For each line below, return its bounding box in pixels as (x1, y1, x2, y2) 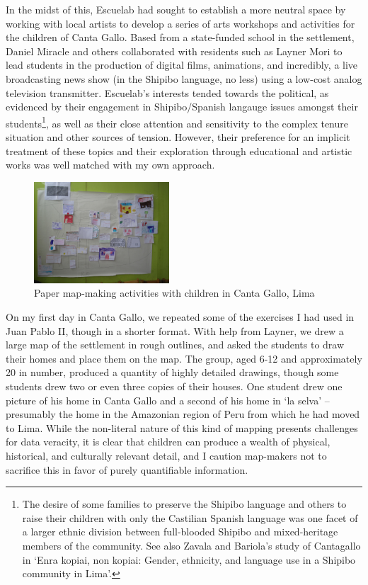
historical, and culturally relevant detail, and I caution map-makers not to (6, 448, 327, 462)
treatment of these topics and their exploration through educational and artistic (6, 143, 352, 158)
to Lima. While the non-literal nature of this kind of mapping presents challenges (6, 420, 358, 435)
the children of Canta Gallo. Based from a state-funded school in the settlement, (6, 30, 355, 45)
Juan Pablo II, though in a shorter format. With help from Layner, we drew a (6, 323, 344, 338)
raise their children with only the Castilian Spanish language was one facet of (22, 510, 358, 525)
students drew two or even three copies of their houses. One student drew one (6, 379, 343, 394)
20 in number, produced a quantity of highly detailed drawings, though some (6, 365, 339, 380)
